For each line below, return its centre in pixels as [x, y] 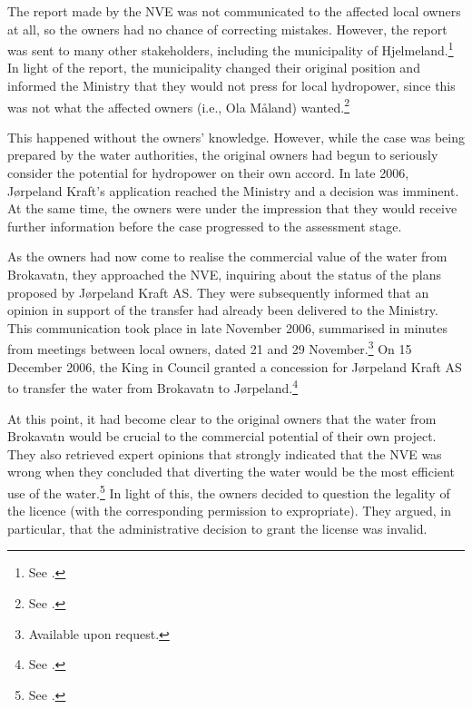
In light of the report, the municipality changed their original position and [214, 68]
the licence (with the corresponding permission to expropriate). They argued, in [229, 511]
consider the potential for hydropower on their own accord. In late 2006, [208, 173]
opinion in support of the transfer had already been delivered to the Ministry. [223, 310]
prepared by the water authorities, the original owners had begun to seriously [223, 155]
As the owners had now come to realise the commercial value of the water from [227, 256]
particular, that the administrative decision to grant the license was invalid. [217, 528]
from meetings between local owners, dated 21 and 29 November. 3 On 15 [210, 348]
